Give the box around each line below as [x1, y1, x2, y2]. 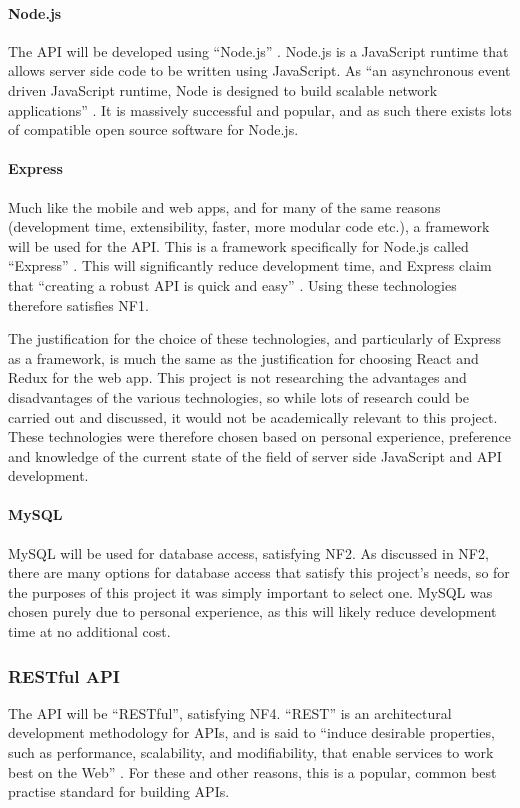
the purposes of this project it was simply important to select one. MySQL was [8, 581, 493, 602]
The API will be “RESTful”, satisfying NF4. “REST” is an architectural [8, 702, 452, 723]
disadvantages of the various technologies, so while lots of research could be [8, 386, 470, 407]
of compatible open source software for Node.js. [8, 119, 299, 140]
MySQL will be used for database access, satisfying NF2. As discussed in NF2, [8, 542, 489, 563]
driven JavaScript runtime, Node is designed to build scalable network [8, 79, 438, 100]
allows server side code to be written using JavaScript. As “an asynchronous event [8, 60, 511, 81]
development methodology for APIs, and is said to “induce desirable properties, [8, 722, 495, 743]
